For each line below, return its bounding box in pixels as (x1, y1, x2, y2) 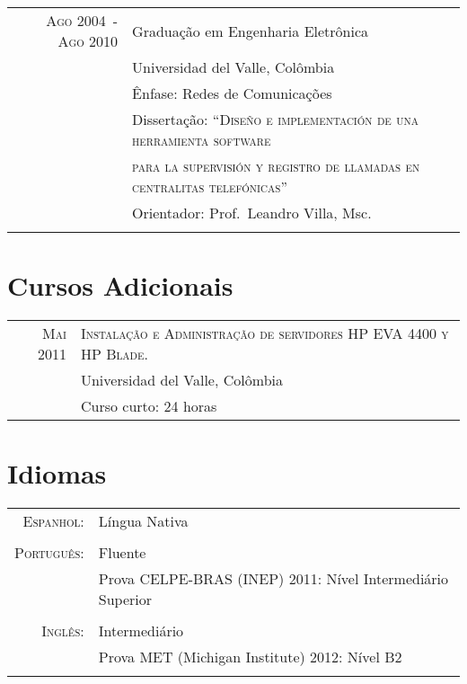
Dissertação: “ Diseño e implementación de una (132, 109, 419, 129)
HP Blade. (80, 343, 148, 365)
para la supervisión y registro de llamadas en (132, 155, 420, 176)
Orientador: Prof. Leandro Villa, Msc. (132, 202, 372, 223)
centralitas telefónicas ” (132, 176, 287, 197)
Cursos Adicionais (7, 267, 233, 304)
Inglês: (41, 620, 84, 642)
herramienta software (132, 129, 271, 150)
